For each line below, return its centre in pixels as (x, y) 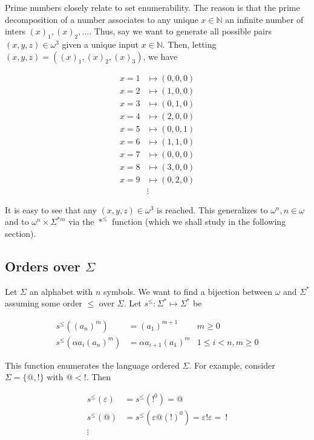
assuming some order (44, 303)
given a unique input (100, 44)
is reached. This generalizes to (212, 209)
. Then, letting (189, 44)
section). (21, 234)
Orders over (43, 266)
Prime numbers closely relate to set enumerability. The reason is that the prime (152, 7)
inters (15, 31)
